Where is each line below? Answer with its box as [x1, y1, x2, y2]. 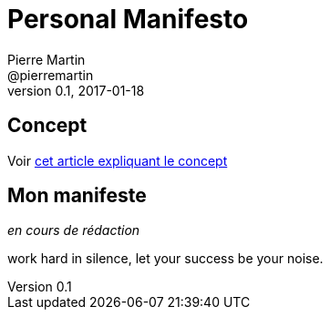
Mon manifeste [7, 184, 147, 208]
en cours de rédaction [7, 222, 140, 239]
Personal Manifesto [7, 4, 249, 35]
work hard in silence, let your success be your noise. [7, 251, 324, 267]
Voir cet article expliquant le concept [7, 152, 228, 169]
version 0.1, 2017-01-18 [7, 82, 145, 98]
